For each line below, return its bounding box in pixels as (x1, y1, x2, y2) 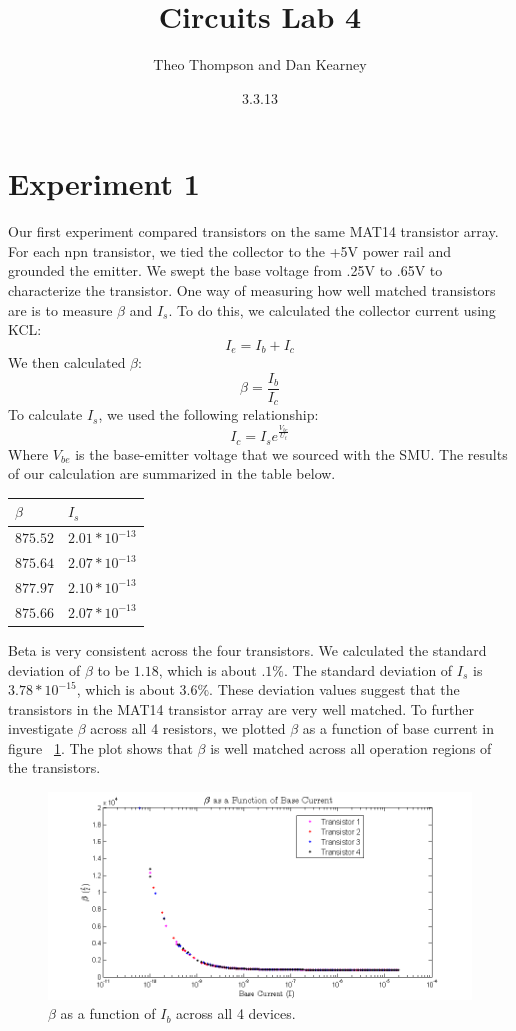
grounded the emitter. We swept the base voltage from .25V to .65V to (8, 260, 443, 281)
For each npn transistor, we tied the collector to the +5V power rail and (8, 240, 452, 261)
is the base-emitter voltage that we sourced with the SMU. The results (75, 443, 508, 464)
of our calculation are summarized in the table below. (8, 463, 336, 484)
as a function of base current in (302, 718, 495, 739)
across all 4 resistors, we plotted (90, 718, 286, 739)
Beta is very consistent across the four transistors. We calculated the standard (8, 639, 487, 660)
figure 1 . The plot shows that (8, 737, 193, 758)
